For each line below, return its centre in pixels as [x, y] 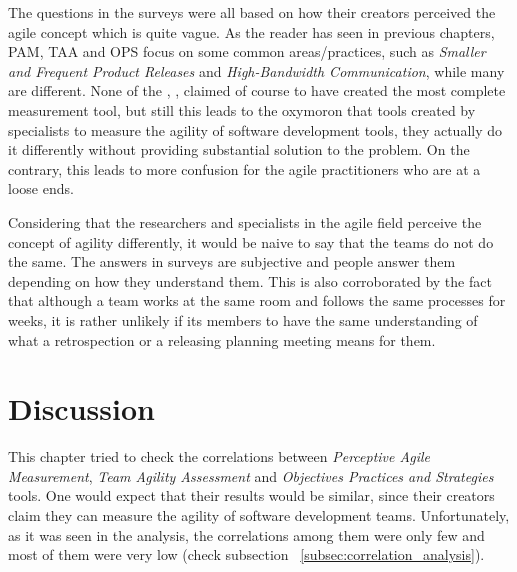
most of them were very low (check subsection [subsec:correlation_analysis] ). [246, 554]
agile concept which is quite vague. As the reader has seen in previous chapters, [251, 31]
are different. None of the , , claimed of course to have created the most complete [257, 90]
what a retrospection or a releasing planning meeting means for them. [222, 339]
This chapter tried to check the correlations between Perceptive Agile [219, 456]
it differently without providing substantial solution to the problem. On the [239, 149]
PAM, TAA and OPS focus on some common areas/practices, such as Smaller [247, 51]
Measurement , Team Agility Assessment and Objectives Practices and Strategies [251, 475]
